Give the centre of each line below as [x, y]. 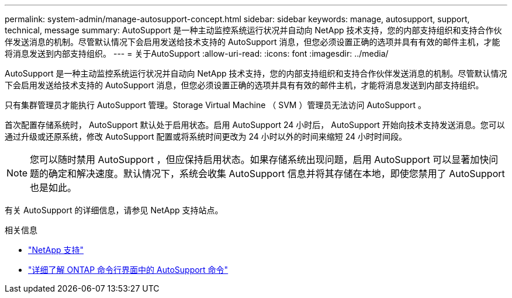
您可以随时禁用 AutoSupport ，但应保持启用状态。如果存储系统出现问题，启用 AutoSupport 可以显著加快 [260, 160]
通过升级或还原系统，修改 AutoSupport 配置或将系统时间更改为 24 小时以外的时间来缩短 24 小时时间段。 [206, 136]
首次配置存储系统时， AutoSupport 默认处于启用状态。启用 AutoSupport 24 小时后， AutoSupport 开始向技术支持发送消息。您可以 [255, 125]
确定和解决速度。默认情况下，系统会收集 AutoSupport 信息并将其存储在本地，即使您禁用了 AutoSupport [277, 174]
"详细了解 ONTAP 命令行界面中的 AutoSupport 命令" [128, 270]
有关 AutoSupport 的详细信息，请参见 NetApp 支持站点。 [114, 210]
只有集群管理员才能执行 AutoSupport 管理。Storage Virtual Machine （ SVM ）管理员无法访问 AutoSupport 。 [215, 105]
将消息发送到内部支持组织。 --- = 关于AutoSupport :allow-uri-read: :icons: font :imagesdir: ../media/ [197, 53]
